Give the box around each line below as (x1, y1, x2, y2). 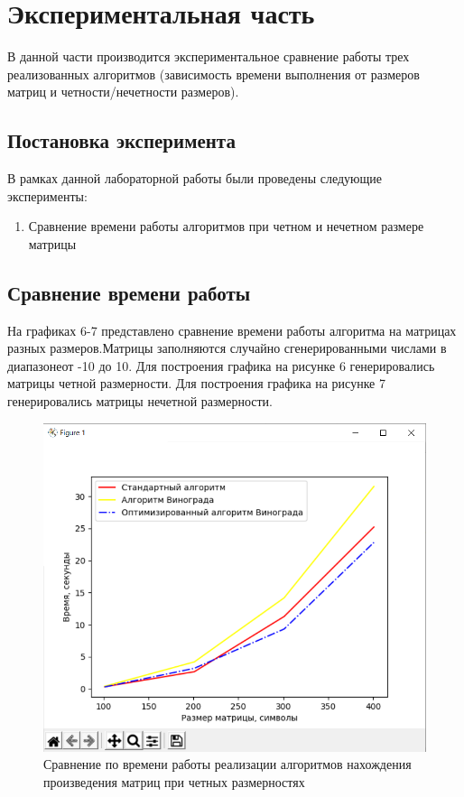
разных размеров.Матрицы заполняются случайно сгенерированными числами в (7, 338, 447, 357)
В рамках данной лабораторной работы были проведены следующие (7, 169, 383, 188)
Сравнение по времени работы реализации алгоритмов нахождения (43, 755, 412, 774)
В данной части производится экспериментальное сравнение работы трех (7, 47, 410, 66)
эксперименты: (7, 186, 88, 205)
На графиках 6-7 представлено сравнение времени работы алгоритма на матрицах (7, 320, 457, 339)
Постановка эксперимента (7, 126, 236, 154)
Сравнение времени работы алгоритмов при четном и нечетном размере (28, 217, 424, 236)
